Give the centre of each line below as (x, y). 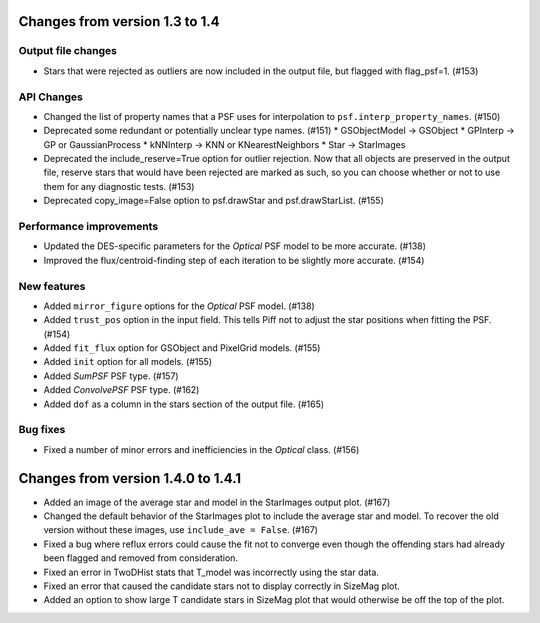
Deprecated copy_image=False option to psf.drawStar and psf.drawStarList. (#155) (214, 201)
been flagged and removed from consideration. (141, 558)
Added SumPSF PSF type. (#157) (111, 376)
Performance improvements (88, 227)
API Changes (51, 97)
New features (52, 286)
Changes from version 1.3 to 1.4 (119, 21)
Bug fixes (42, 430)
